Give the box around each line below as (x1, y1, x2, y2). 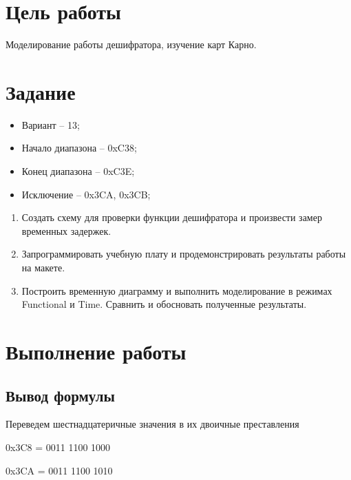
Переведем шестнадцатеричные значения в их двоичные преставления (6, 417, 299, 431)
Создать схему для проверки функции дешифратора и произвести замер (21, 210, 322, 225)
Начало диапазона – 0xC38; (21, 140, 137, 155)
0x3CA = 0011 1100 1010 (6, 463, 113, 477)
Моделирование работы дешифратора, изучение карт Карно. (6, 37, 257, 52)
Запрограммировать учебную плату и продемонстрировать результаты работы (21, 247, 346, 261)
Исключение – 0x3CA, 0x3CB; (21, 187, 151, 201)
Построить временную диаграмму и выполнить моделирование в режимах (21, 283, 332, 298)
